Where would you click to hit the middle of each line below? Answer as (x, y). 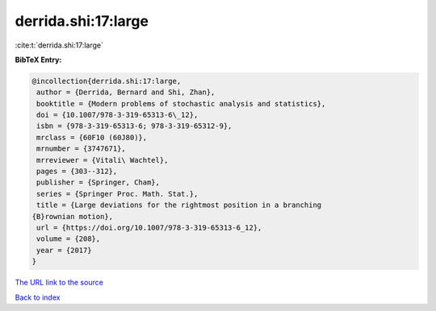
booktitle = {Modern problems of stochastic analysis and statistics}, (181, 104)
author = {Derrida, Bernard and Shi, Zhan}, (126, 92)
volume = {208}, (69, 239)
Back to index (38, 297)
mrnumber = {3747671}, (82, 149)
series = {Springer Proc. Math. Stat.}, (117, 194)
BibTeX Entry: (38, 60)
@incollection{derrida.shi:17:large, (107, 81)
